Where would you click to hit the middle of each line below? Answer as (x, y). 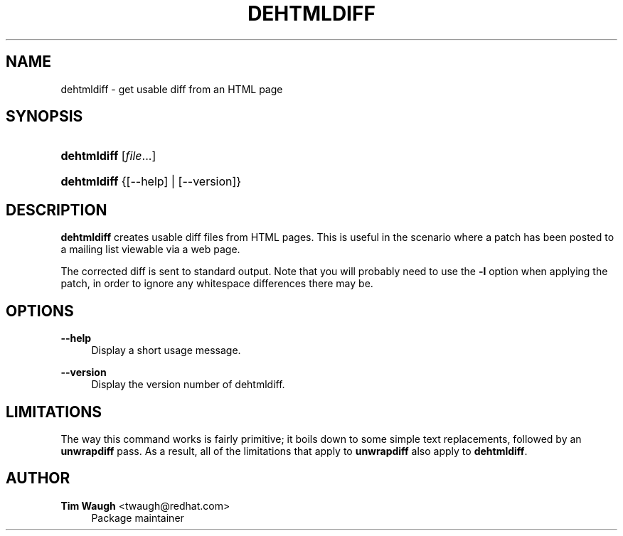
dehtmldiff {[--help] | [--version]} (151, 182)
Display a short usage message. (166, 350)
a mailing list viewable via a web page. (150, 250)
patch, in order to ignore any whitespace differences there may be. (217, 284)
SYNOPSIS (44, 117)
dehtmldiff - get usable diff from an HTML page (172, 89)
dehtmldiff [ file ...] (108, 156)
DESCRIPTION (57, 210)
